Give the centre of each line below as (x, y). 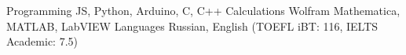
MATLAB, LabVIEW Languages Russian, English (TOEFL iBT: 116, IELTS (192, 26)
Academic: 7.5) (42, 41)
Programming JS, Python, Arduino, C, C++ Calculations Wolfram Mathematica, (203, 10)
